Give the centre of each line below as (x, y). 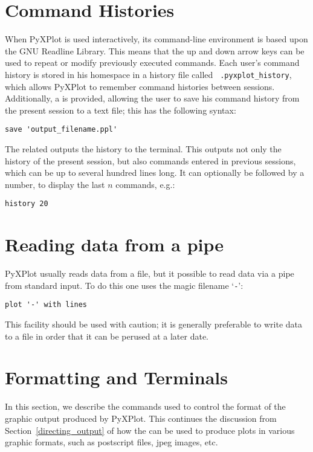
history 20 (27, 204)
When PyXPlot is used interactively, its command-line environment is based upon (156, 39)
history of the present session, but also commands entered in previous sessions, (150, 160)
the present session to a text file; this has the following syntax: (121, 110)
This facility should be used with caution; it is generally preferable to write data (154, 324)
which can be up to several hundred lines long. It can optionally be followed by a (155, 173)
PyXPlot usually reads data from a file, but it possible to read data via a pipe (150, 273)
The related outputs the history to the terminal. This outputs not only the (143, 149)
